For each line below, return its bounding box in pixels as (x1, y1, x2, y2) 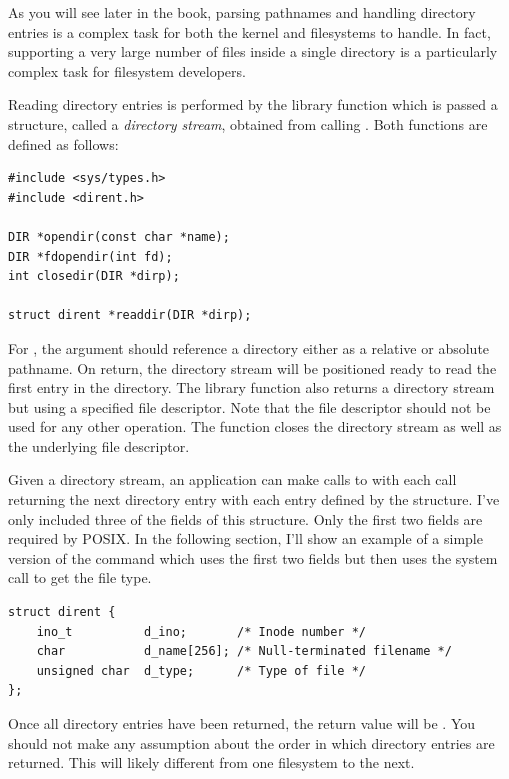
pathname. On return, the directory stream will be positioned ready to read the (8, 357, 497, 378)
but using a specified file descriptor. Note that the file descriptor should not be (8, 396, 491, 417)
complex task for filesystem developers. (8, 60, 246, 81)
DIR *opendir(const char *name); (8, 229, 230, 244)
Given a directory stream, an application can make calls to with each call (8, 469, 457, 490)
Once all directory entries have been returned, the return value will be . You (8, 713, 476, 733)
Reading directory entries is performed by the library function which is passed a (8, 94, 498, 115)
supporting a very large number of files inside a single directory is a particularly (8, 41, 498, 62)
